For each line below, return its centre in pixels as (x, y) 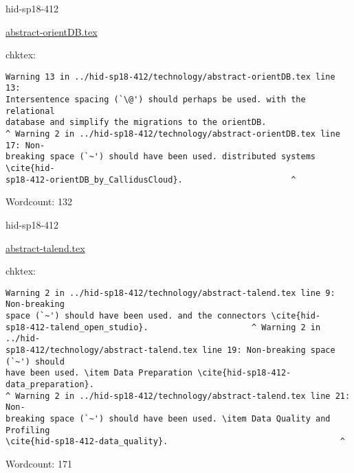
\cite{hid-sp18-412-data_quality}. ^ (175, 442)
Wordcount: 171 (39, 463)
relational (30, 111)
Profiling (28, 430)
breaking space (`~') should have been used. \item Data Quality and (168, 418)
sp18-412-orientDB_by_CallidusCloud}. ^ (151, 180)
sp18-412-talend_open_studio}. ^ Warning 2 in (163, 327)
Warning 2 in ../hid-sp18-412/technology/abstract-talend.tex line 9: (170, 293)
